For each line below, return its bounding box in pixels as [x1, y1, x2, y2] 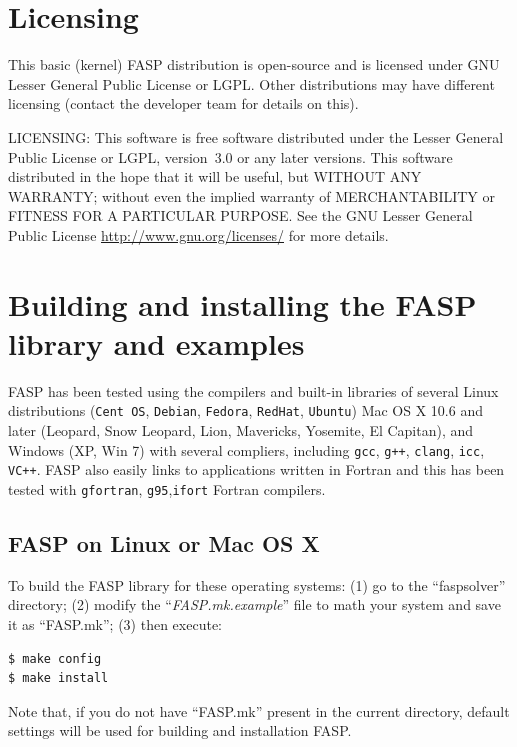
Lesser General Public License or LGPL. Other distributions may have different [8, 73, 495, 94]
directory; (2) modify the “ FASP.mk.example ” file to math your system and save [8, 594, 501, 615]
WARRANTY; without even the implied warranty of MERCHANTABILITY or [8, 185, 496, 206]
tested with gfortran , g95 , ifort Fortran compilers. [8, 478, 326, 499]
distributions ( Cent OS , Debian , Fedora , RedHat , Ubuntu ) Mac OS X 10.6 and [8, 400, 483, 421]
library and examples [8, 322, 305, 363]
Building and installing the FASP [8, 283, 477, 324]
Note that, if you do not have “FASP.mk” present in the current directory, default [8, 700, 510, 721]
